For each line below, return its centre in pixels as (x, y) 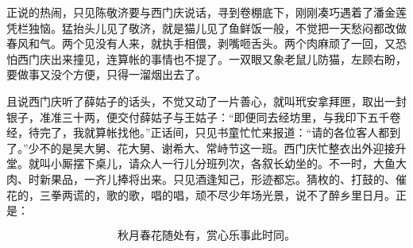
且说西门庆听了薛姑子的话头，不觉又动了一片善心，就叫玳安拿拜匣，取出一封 (206, 101)
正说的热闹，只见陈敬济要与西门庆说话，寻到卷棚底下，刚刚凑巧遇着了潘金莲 (206, 12)
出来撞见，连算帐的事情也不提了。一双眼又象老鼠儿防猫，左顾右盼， (228, 58)
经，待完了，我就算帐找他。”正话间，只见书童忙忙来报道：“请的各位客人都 (198, 132)
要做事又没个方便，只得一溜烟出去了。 (106, 74)
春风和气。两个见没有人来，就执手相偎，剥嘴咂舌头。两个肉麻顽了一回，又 (201, 43)
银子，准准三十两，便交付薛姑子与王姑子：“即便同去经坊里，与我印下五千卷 (204, 116)
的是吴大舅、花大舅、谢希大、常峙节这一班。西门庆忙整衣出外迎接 (223, 147)
